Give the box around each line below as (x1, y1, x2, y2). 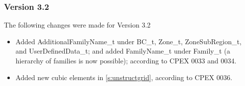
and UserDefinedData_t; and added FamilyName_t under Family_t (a (15, 46, 230, 56)
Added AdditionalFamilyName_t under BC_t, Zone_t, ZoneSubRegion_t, (15, 36, 242, 46)
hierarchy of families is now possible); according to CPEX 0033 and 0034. (15, 56, 237, 65)
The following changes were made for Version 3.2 (4, 20, 151, 30)
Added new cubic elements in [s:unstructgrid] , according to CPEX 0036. (15, 72, 232, 82)
